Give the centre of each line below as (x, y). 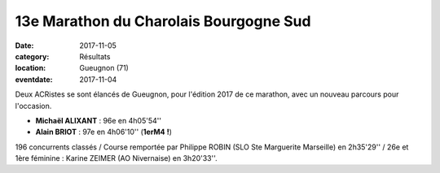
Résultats (95, 56)
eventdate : (34, 79)
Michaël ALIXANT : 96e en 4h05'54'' (99, 120)
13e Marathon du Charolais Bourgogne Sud (163, 21)
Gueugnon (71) (104, 68)
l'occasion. (33, 106)
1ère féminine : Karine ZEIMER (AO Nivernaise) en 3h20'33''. (116, 158)
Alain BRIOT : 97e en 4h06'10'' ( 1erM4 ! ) (104, 132)
